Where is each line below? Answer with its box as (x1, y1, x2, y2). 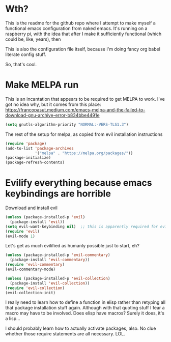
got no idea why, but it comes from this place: (5, 101, 101, 107)
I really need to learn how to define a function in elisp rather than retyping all (5, 299, 166, 305)
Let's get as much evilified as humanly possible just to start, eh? (5, 243, 140, 249)
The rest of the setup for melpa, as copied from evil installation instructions (5, 131, 163, 137)
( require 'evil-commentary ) (5, 262, 65, 267)
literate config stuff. (5, 51, 47, 58)
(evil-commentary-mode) (5, 267, 56, 272)
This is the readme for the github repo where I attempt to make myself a (5, 20, 156, 26)
